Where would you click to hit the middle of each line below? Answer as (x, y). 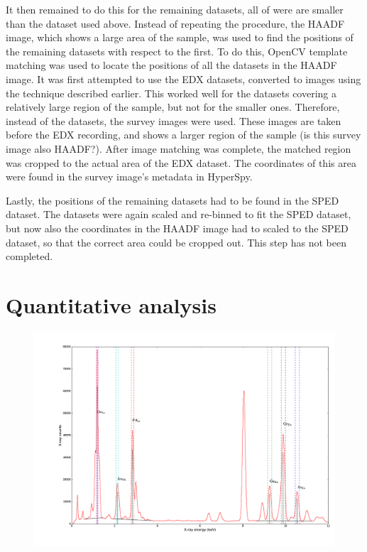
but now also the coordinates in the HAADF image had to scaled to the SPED (177, 228)
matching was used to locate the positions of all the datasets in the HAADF (171, 65)
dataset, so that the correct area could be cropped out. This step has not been (176, 242)
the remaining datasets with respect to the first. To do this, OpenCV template (177, 51)
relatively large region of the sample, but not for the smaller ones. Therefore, (173, 107)
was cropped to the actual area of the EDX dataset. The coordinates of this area (181, 162)
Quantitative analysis (111, 304)
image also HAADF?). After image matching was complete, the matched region (179, 148)
